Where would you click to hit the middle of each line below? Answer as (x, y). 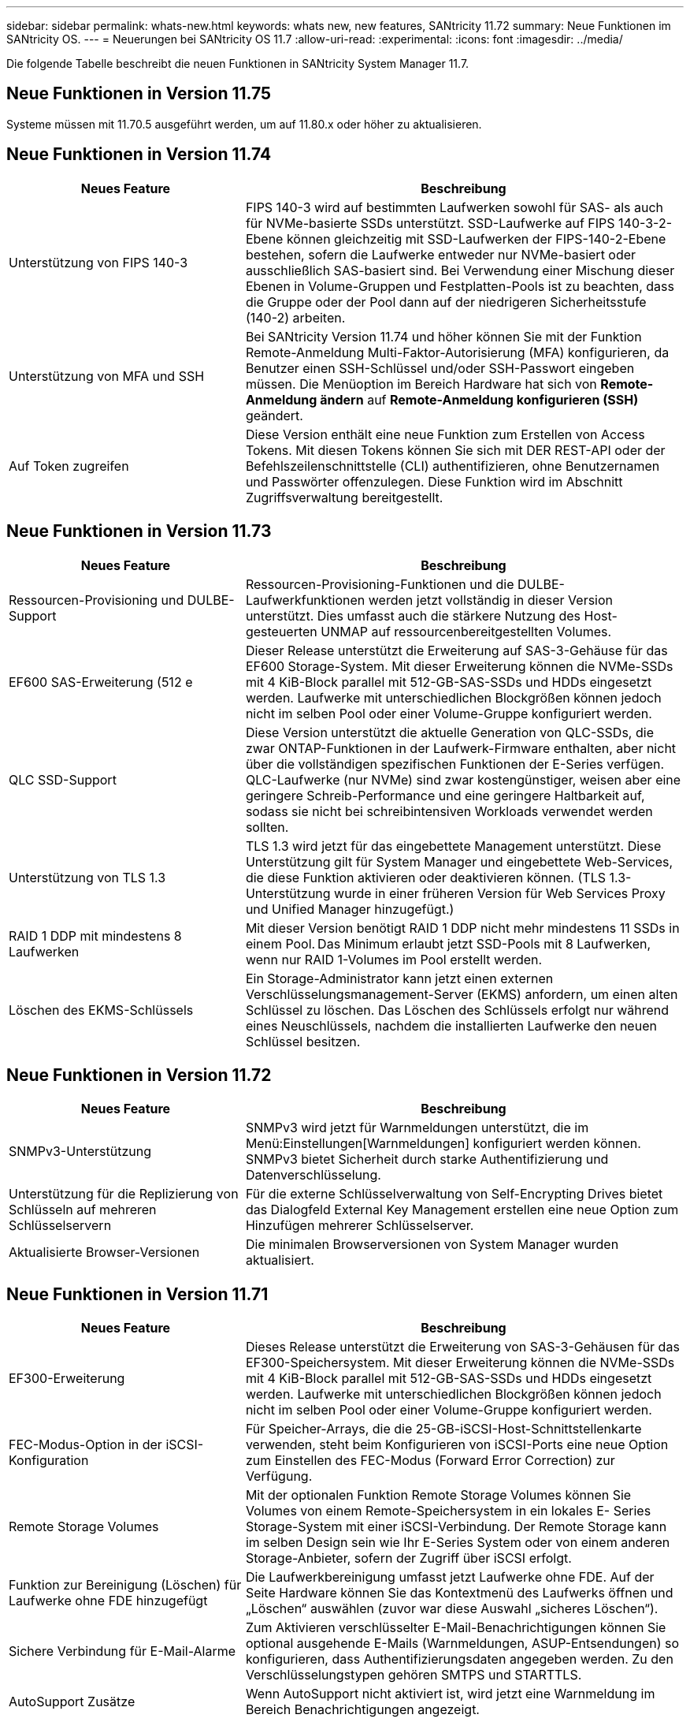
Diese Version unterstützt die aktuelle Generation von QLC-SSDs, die (449, 732)
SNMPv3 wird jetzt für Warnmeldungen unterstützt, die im (417, 1128)
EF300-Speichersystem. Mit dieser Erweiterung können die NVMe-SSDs (460, 1363)
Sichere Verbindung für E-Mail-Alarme (122, 1651)
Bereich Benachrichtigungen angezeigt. (362, 1710)
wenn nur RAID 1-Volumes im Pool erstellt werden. (394, 959)
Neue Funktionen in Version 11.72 (139, 1075)
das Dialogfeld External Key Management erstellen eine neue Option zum (462, 1210)
